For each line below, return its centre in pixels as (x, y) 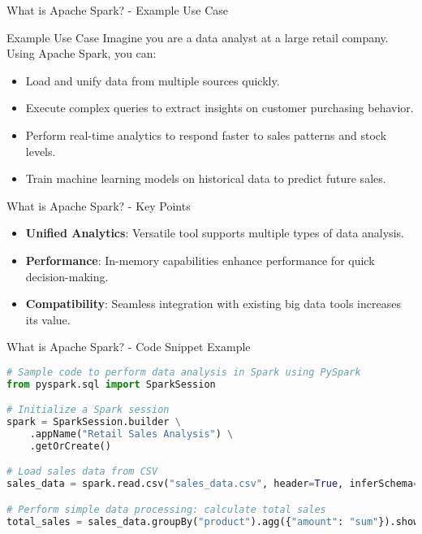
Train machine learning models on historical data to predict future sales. (206, 178)
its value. (48, 319)
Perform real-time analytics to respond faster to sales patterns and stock (206, 135)
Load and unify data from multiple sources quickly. (153, 80)
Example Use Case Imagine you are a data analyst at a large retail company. (198, 37)
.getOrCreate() (70, 446)
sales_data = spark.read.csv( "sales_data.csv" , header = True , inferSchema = (213, 484)
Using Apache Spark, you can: (82, 53)
